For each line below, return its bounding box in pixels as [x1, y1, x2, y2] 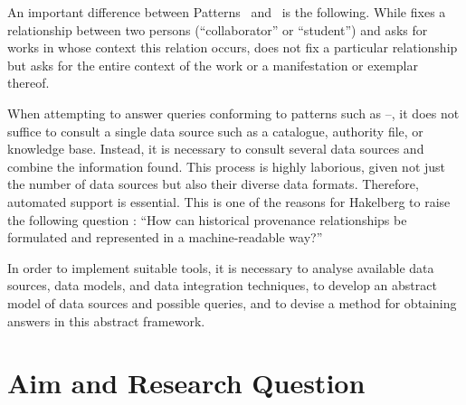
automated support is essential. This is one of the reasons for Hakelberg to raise [7, 192, 451, 211]
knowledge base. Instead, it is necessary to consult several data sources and [7, 139, 424, 158]
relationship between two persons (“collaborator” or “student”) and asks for [7, 20, 428, 39]
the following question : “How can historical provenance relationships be [7, 210, 407, 229]
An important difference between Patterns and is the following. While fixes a [7, 3, 446, 21]
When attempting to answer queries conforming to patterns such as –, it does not [7, 103, 460, 122]
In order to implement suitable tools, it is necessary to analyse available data [7, 258, 434, 277]
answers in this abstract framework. [7, 311, 205, 330]
